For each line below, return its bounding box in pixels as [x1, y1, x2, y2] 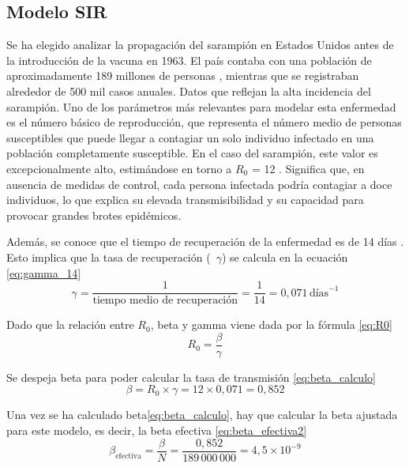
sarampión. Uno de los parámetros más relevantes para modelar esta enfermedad [6, 98, 396, 115]
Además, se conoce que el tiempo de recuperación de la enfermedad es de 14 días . [6, 233, 404, 250]
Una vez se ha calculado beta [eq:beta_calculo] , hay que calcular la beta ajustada [6, 406, 398, 423]
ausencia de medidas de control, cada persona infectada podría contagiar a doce [6, 175, 392, 192]
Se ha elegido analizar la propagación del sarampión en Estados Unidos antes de [6, 36, 394, 53]
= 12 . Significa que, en [251, 160, 365, 176]
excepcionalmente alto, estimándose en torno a [6, 160, 232, 176]
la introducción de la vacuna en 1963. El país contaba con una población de [6, 51, 372, 68]
